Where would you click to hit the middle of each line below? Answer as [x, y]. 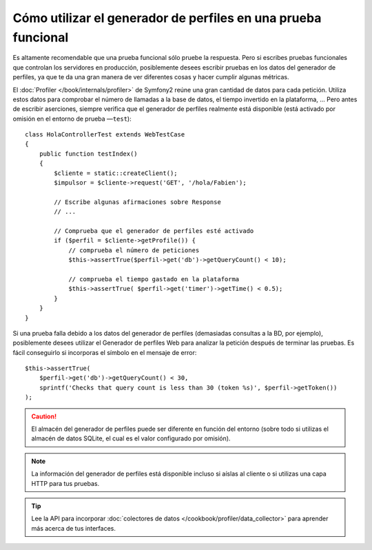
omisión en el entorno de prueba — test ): [72, 119]
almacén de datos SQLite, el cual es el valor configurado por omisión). [131, 438]
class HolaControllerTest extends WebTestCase [105, 135]
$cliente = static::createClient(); [116, 173]
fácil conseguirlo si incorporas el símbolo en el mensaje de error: [105, 352]
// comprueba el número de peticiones [134, 250]
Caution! [44, 416]
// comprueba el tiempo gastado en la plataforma [154, 279]
